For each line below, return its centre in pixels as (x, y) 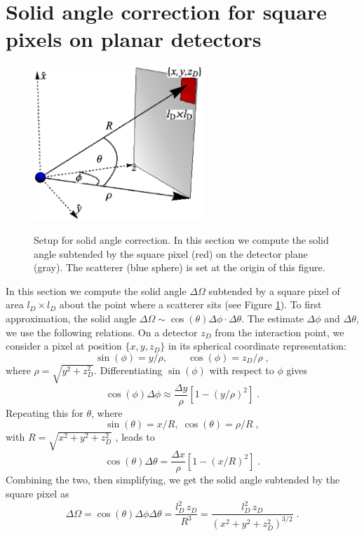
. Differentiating (128, 370)
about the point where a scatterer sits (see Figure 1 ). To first (190, 304)
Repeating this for (45, 412)
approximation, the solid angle (71, 318)
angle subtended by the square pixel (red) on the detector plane (171, 253)
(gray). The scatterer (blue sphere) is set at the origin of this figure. (180, 267)
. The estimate (272, 318)
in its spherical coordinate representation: (257, 346)
